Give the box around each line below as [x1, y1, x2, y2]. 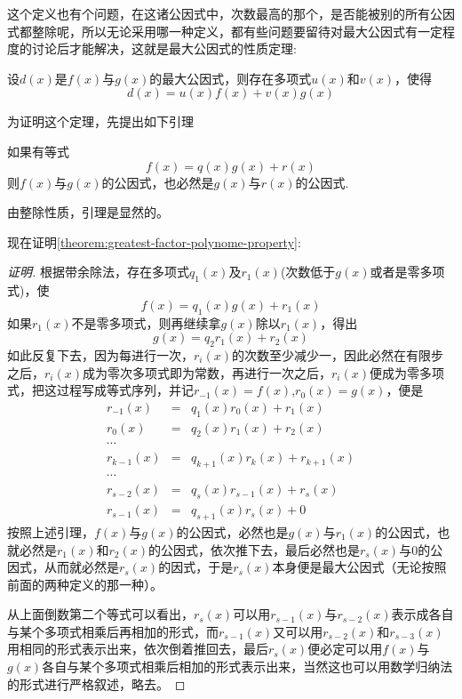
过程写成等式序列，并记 [56, 381, 194, 399]
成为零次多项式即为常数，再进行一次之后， [82, 363, 331, 382]
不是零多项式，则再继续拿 [71, 313, 221, 332]
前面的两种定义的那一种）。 [7, 574, 163, 593]
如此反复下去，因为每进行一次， [7, 345, 194, 364]
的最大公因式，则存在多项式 [149, 68, 312, 87]
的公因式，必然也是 [176, 522, 289, 541]
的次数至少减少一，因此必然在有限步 [231, 345, 443, 364]
